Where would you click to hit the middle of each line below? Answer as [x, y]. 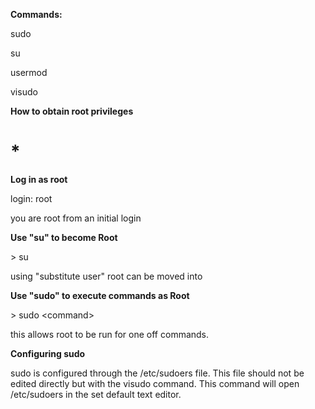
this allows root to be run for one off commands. [110, 334]
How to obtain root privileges [72, 111]
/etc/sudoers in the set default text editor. [96, 394]
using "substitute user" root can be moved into [106, 276]
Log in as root [39, 179]
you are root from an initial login [76, 218]
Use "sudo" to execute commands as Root [100, 295]
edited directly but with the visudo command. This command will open [155, 383]
